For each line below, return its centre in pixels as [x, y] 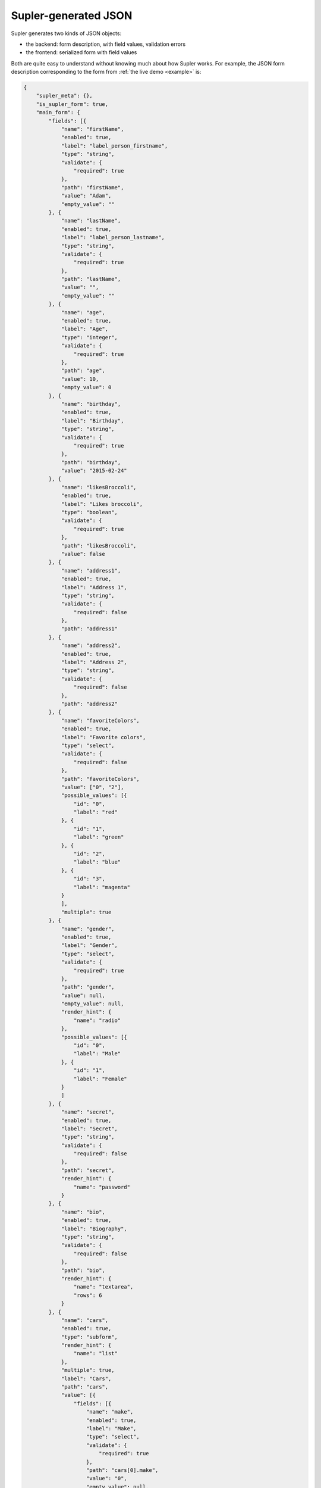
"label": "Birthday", [92, 421]
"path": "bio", [83, 1270]
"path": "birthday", [91, 462]
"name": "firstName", [92, 129]
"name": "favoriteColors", [100, 720]
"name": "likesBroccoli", [99, 487]
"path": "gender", [88, 987]
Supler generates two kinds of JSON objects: [66, 33]
